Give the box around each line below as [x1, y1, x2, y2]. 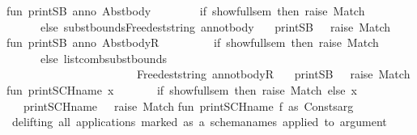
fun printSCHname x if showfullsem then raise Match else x [6, 81, 357, 98]
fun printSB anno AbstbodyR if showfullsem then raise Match [6, 34, 379, 51]
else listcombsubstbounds [40, 49, 167, 66]
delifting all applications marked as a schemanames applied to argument [11, 113, 387, 130]
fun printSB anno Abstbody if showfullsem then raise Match [6, 2, 365, 19]
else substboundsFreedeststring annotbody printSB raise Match [40, 18, 391, 35]
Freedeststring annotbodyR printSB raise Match [136, 65, 411, 82]
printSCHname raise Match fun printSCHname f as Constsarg [23, 97, 354, 114]
